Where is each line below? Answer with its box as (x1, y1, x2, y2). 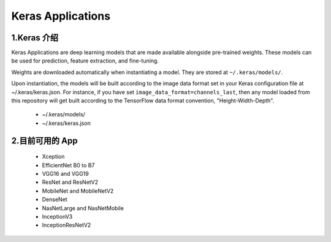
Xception (42, 153, 65, 161)
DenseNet (42, 196, 67, 203)
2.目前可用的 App (11, 135, 78, 146)
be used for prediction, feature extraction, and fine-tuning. (11, 57, 159, 64)
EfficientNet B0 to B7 (42, 161, 95, 168)
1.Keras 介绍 (11, 32, 59, 43)
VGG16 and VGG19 (42, 170, 89, 177)
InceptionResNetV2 (42, 221, 91, 229)
